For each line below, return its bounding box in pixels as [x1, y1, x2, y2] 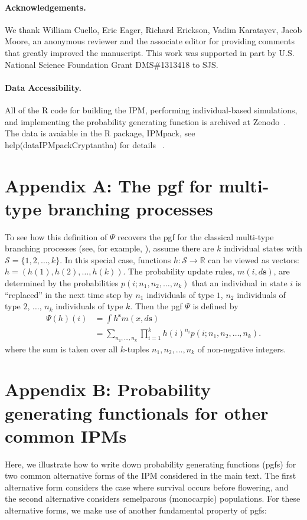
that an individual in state [192, 277, 288, 289]
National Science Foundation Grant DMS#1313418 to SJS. [5, 58, 218, 70]
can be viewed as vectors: [208, 253, 299, 266]
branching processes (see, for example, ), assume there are [5, 242, 214, 254]
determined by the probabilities [5, 277, 119, 289]
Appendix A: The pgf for [5, 173, 213, 197]
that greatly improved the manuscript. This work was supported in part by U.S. [5, 46, 295, 58]
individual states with [224, 242, 302, 254]
